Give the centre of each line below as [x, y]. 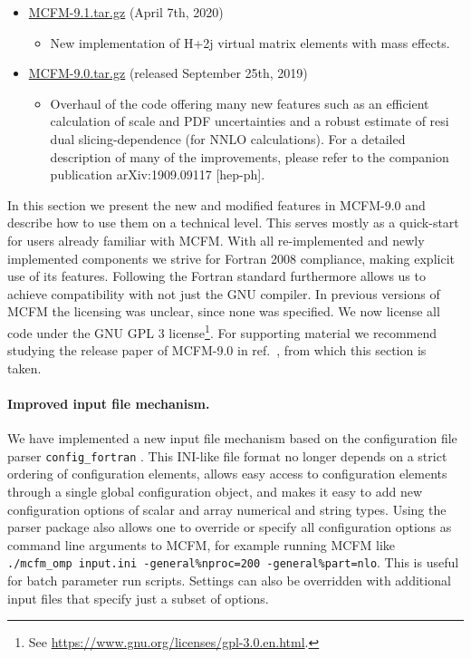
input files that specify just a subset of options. [138, 598]
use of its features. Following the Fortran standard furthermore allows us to [216, 276]
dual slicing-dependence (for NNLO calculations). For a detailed [228, 138]
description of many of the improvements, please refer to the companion [250, 156]
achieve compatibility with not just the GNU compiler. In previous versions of [224, 293]
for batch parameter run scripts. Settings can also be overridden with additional [229, 581]
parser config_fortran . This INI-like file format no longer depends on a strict [227, 455]
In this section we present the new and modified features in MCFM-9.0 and [216, 204]
